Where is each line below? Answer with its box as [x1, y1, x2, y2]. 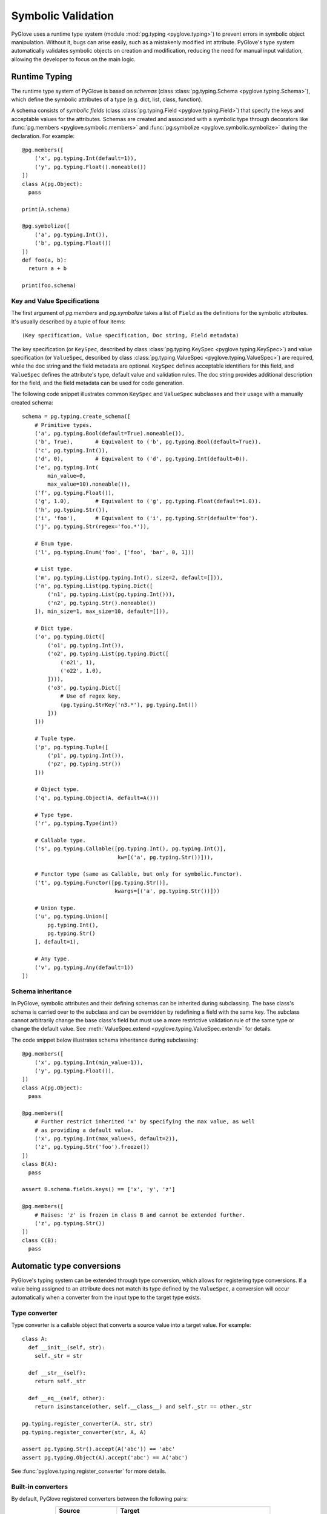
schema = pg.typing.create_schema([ [22, 413, 131, 420]
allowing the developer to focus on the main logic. [11, 55, 136, 63]
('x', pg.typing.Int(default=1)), [34, 155, 137, 162]
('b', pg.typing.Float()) [34, 240, 112, 246]
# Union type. [34, 904, 77, 911]
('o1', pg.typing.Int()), [47, 642, 124, 649]
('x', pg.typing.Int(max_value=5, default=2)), [34, 1135, 179, 1142]
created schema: [11, 398, 54, 406]
